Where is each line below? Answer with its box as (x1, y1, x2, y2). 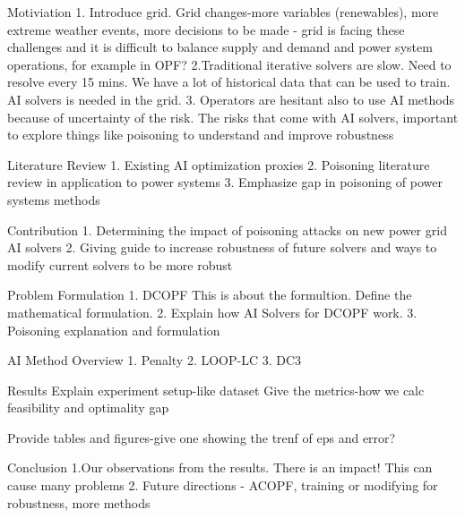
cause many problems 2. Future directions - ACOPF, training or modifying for (7, 476, 438, 495)
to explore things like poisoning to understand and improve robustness (7, 125, 394, 144)
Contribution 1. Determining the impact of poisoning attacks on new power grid (7, 220, 447, 239)
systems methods (7, 190, 100, 208)
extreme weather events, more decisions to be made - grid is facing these (7, 20, 405, 38)
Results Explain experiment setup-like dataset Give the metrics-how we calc (7, 380, 425, 399)
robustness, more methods (7, 493, 151, 512)
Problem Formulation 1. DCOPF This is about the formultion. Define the (7, 285, 412, 304)
